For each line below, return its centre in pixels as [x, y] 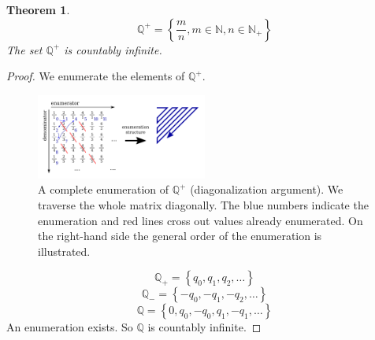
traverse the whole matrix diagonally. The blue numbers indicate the [203, 204]
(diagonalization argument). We [267, 189]
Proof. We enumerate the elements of [96, 76]
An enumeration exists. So [70, 327]
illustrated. [64, 251]
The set [24, 49]
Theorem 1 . [38, 9]
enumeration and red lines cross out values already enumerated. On [200, 220]
